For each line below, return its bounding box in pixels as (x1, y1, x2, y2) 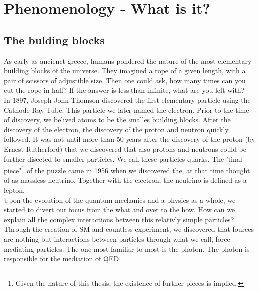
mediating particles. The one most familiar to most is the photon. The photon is (4, 243, 250, 254)
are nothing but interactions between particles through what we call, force (4, 233, 230, 244)
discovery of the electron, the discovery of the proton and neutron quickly (4, 124, 229, 134)
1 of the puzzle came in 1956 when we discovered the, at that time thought (21, 164, 250, 175)
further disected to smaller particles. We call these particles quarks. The (4, 153, 224, 164)
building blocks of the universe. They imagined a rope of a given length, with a (4, 65, 246, 76)
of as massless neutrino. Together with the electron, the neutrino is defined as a (4, 175, 247, 185)
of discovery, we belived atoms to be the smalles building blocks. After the (4, 114, 231, 125)
